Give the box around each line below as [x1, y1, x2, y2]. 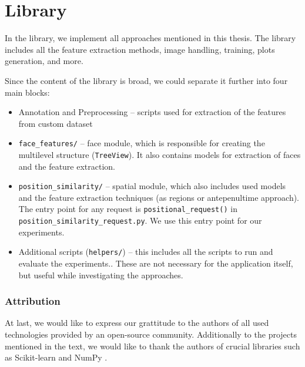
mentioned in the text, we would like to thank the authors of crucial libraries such [5, 339, 300, 352]
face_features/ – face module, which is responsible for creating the [18, 137, 265, 149]
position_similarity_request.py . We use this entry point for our [18, 214, 262, 227]
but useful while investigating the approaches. [18, 268, 183, 281]
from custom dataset [18, 117, 93, 129]
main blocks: [5, 86, 50, 98]
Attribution [5, 294, 61, 308]
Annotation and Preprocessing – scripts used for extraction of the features [18, 106, 286, 118]
